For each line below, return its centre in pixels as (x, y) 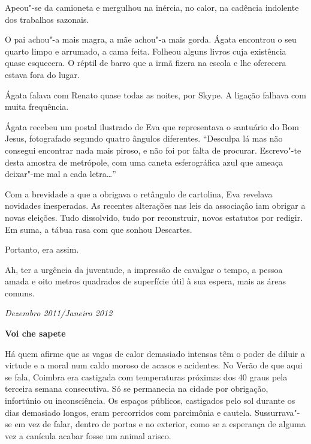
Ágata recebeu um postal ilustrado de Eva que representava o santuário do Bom (152, 126)
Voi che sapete (35, 333)
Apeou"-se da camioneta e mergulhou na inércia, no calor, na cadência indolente (152, 7)
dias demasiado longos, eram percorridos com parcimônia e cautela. (129, 412)
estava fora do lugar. (42, 74)
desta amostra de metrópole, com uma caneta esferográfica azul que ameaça (144, 162)
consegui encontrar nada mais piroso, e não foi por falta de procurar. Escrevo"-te (153, 150)
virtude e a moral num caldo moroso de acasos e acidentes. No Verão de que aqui (154, 365)
